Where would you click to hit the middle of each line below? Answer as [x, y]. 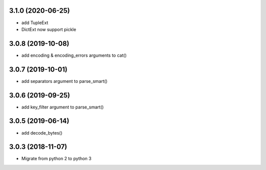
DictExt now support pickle [49, 29]
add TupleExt [35, 23]
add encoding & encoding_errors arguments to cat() [74, 55]
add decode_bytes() [42, 133]
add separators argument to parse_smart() [65, 81]
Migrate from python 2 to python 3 [56, 159]
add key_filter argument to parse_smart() [63, 107]
